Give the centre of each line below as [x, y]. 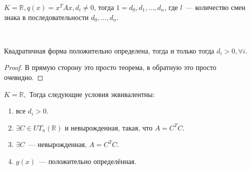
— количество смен [215, 7]
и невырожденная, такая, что [109, 127]
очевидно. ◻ [24, 77]
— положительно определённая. [88, 161]
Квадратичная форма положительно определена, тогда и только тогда [109, 50]
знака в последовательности [46, 17]
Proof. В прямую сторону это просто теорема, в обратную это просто [110, 67]
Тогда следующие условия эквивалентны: [92, 94]
